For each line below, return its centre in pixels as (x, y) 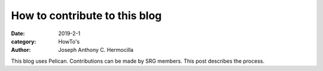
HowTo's (69, 41)
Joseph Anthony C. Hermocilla (96, 50)
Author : (21, 50)
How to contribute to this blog (86, 16)
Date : (18, 33)
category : (24, 41)
